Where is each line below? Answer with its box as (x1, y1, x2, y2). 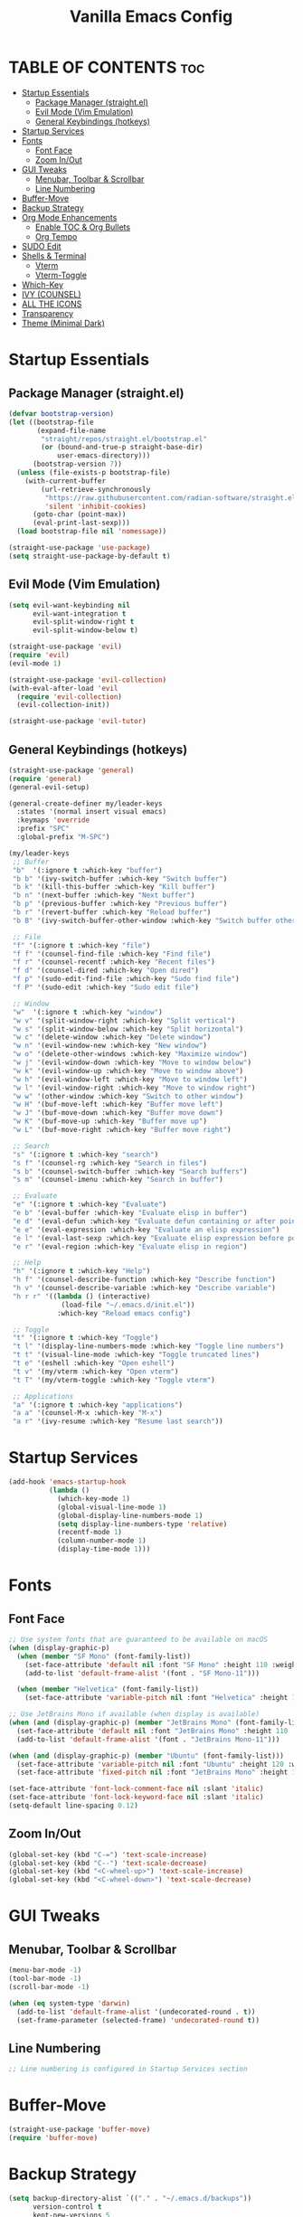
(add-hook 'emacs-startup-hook (8, 1477, 127, 1486)
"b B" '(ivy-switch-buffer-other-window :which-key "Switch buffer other (12, 916, 297, 925)
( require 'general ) (8, 774, 82, 783)
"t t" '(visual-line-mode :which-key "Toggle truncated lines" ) (12, 1350, 260, 1360)
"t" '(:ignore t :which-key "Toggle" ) (12, 1334, 159, 1343)
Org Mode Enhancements (21, 212, 118, 222)
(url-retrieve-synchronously (41, 485, 151, 494)
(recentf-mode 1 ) (56, 1528, 123, 1537)
